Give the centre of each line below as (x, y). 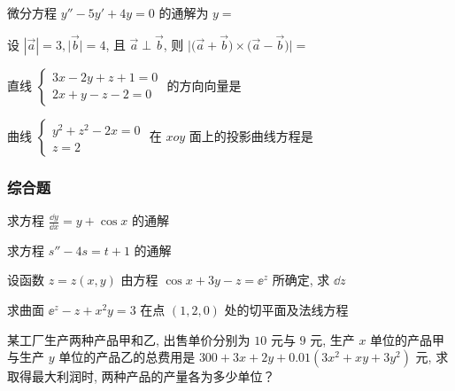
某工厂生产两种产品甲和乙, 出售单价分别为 (129, 339)
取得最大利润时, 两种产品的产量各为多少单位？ (141, 376)
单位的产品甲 (408, 339)
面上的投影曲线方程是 (251, 135)
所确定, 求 (301, 280)
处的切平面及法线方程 (286, 310)
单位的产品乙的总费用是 (127, 357)
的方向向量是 (204, 85)
